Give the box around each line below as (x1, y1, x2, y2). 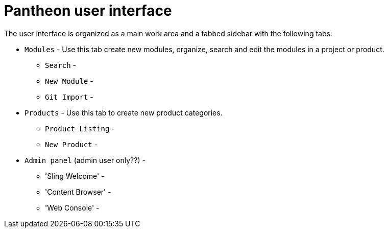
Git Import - (45, 92, 93, 101)
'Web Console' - (45, 203, 100, 212)
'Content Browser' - (45, 187, 111, 196)
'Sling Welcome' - (45, 171, 105, 180)
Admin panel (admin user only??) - (25, 155, 145, 165)
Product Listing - (45, 124, 115, 133)
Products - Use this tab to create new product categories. (25, 108, 223, 117)
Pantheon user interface (4, 2, 172, 19)
